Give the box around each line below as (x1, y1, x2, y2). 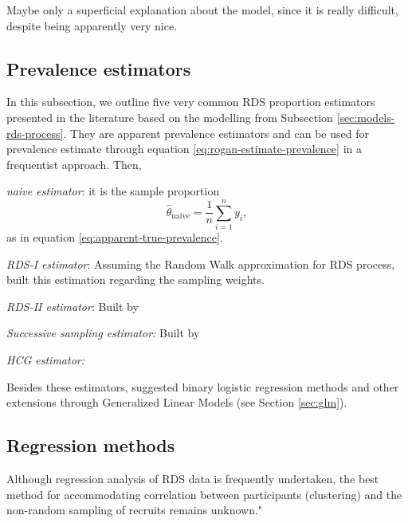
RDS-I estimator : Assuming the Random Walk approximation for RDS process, (6, 255, 395, 272)
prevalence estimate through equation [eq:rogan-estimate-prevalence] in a (6, 140, 362, 157)
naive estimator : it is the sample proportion (6, 183, 220, 199)
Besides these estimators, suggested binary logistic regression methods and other (6, 378, 399, 395)
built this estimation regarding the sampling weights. (6, 271, 265, 288)
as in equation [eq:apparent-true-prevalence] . (6, 229, 223, 246)
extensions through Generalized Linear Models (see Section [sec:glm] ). (6, 394, 347, 411)
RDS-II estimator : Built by (6, 297, 139, 314)
